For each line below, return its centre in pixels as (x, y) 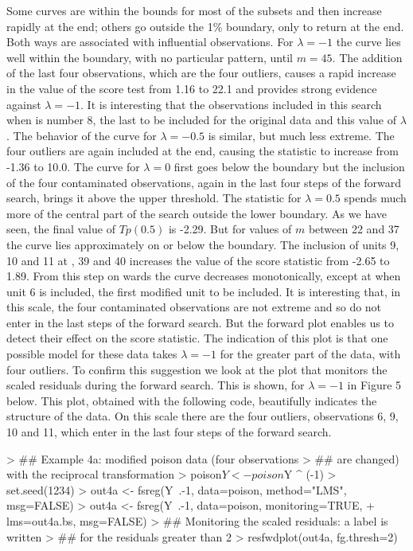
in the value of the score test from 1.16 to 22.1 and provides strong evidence (192, 88)
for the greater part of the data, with (310, 354)
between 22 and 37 (354, 229)
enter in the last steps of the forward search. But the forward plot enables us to (200, 322)
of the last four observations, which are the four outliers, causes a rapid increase (201, 73)
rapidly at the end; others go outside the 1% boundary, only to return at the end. (205, 26)
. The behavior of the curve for (82, 135)
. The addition (367, 57)
